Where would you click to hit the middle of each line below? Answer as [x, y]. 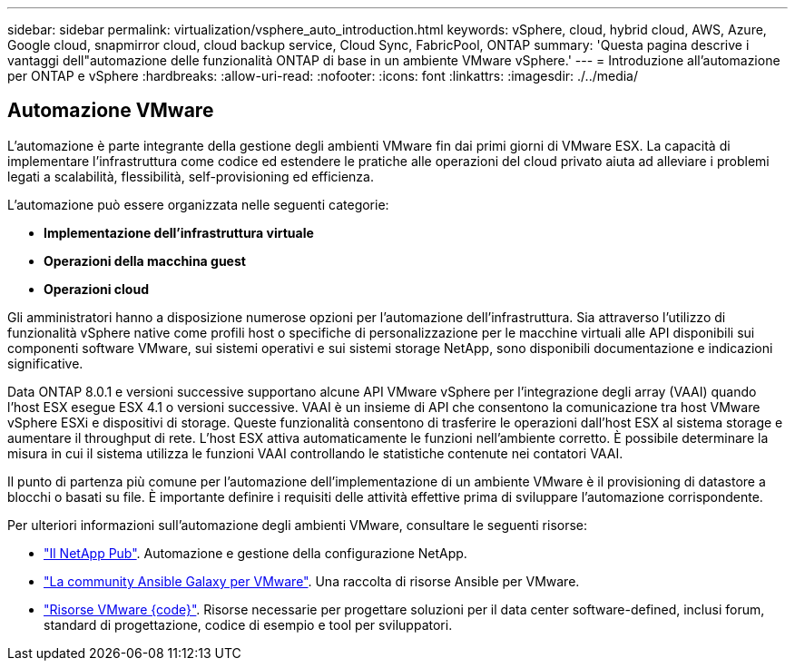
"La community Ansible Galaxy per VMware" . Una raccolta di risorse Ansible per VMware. [312, 581]
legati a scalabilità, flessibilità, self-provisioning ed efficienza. [191, 176]
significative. [45, 363]
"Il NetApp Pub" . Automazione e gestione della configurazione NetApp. [255, 553]
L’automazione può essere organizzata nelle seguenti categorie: [198, 204]
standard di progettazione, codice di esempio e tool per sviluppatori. [248, 624]
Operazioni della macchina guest [145, 260]
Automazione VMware [111, 111]
